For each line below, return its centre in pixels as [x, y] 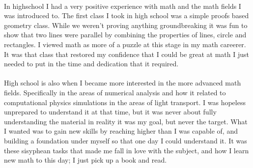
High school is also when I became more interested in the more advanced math [123, 83]
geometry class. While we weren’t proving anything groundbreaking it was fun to [126, 25]
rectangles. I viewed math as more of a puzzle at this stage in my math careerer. [125, 44]
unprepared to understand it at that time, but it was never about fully [110, 112]
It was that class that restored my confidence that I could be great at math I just [127, 54]
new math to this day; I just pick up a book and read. [85, 160]
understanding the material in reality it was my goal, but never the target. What [126, 121]
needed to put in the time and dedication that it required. [91, 64]
